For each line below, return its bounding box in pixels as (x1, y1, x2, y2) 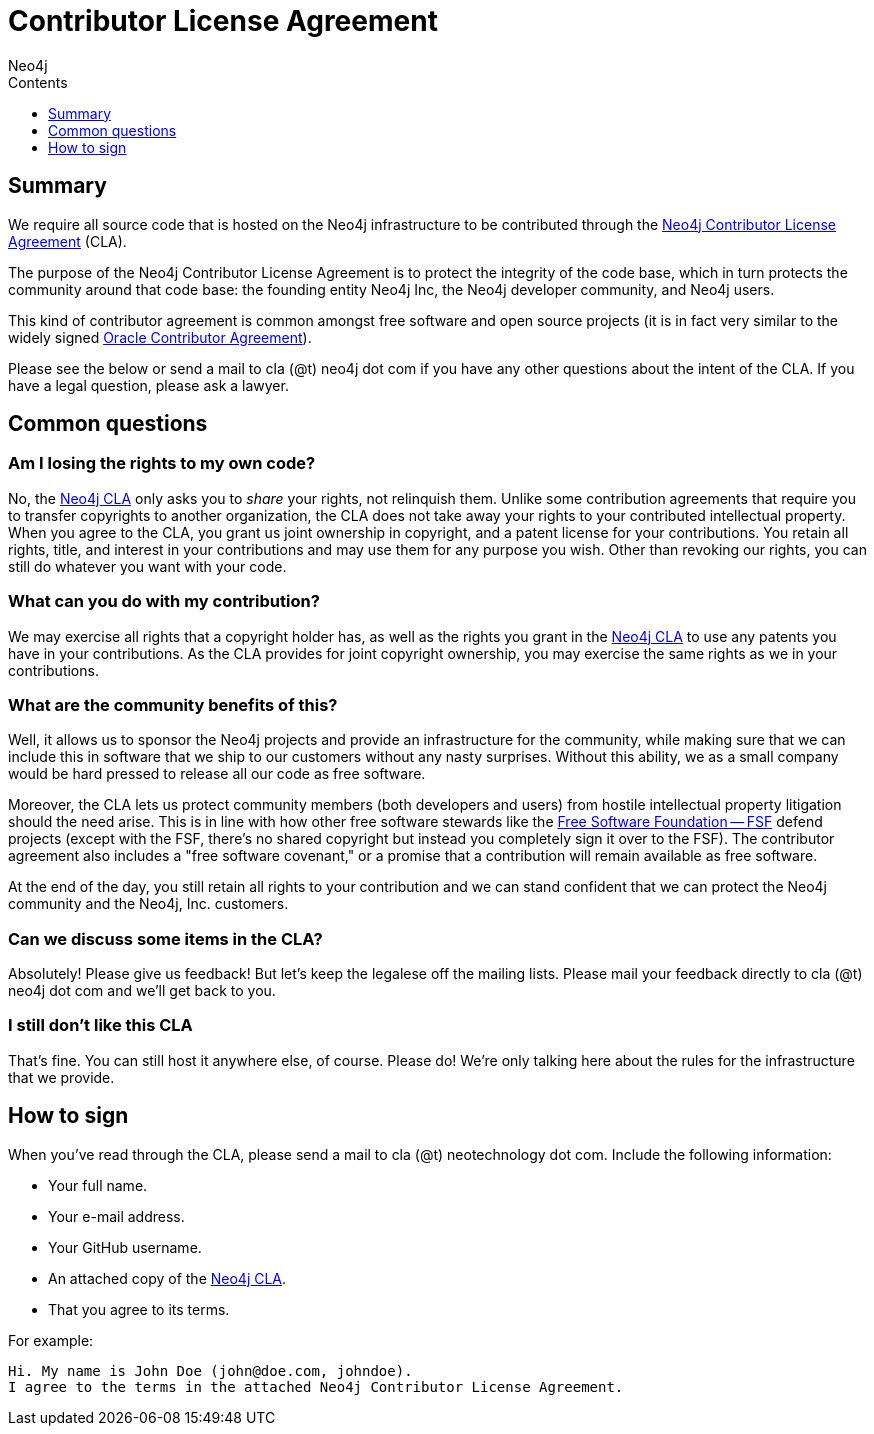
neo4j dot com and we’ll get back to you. (8, 982, 276, 1000)
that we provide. (8, 1068, 115, 1086)
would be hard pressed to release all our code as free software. (8, 765, 426, 783)
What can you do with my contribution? (8, 591, 320, 612)
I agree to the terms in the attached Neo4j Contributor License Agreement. (8, 1378, 624, 1395)
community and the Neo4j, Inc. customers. (8, 895, 289, 913)
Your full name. (48, 1176, 148, 1194)
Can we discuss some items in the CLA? (8, 928, 323, 949)
